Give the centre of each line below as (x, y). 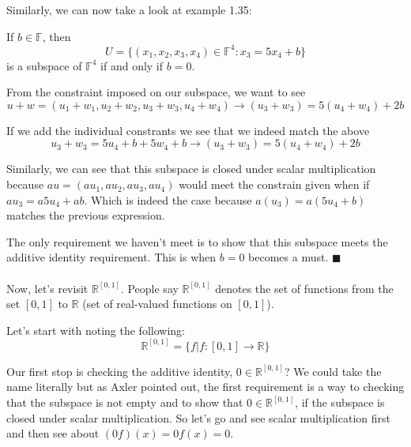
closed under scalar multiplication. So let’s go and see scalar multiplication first (198, 417)
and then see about (53, 433)
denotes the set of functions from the (304, 288)
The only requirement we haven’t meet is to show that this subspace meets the (197, 241)
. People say (149, 288)
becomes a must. (288, 257)
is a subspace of (44, 65)
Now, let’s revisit (47, 288)
